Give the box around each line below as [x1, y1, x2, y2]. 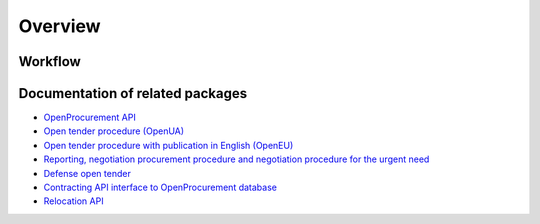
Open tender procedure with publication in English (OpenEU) [43, 139, 294, 151]
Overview [18, 15, 101, 37]
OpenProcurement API [43, 111, 137, 124]
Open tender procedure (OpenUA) [43, 125, 185, 137]
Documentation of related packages [18, 85, 248, 102]
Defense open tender [43, 167, 132, 179]
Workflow [18, 53, 82, 70]
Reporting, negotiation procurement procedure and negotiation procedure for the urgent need [43, 153, 430, 165]
